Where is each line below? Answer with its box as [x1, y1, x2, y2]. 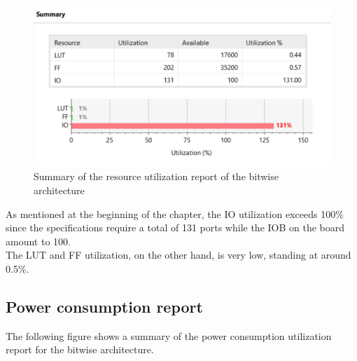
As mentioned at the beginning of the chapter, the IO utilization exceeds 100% [6, 206, 344, 221]
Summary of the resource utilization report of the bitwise [34, 169, 279, 184]
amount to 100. [6, 233, 71, 248]
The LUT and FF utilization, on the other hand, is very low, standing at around [6, 247, 351, 262]
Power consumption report [6, 295, 203, 317]
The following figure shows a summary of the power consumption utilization [6, 328, 332, 343]
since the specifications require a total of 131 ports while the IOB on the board [6, 220, 345, 235]
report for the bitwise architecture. [6, 342, 154, 357]
